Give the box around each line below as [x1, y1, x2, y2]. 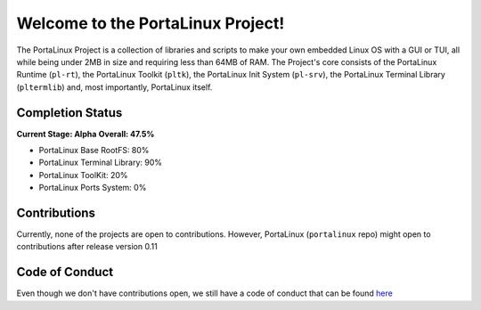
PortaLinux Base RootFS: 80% [38, 145, 150, 156]
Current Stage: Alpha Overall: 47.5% [16, 128, 155, 139]
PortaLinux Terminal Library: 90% [38, 157, 163, 168]
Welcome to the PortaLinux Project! [16, 13, 285, 33]
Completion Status [16, 105, 123, 120]
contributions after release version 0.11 [16, 241, 158, 252]
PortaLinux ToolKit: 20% [38, 169, 128, 180]
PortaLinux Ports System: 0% [38, 183, 147, 193]
